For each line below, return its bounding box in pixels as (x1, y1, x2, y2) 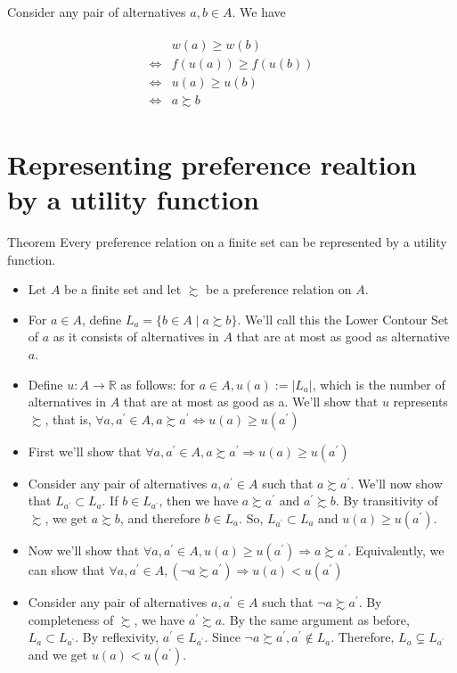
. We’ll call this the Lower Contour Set (237, 309, 449, 328)
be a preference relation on (206, 280, 352, 299)
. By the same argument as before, (222, 610, 410, 628)
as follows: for (120, 374, 196, 393)
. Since (204, 628, 241, 646)
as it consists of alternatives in (53, 327, 219, 346)
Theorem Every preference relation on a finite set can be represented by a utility (7, 233, 447, 251)
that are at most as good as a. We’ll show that (123, 392, 379, 411)
